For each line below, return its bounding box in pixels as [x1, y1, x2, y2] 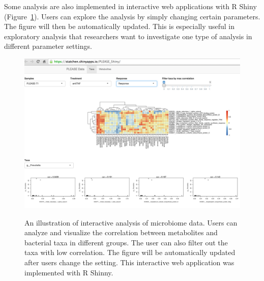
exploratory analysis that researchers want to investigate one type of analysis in [4, 31, 252, 41]
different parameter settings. [4, 41, 92, 51]
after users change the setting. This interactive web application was [24, 257, 234, 267]
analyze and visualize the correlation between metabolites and [24, 227, 218, 238]
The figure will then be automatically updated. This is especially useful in [4, 21, 235, 32]
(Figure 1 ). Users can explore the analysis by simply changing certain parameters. [4, 11, 260, 21]
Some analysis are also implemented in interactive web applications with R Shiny [4, 1, 257, 11]
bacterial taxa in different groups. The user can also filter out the [24, 237, 228, 247]
